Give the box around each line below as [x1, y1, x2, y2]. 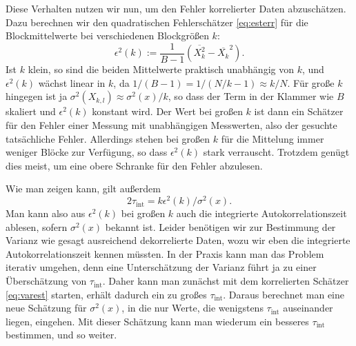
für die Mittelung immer [221, 131, 324, 145]
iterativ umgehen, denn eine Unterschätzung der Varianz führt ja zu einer [6, 260, 317, 274]
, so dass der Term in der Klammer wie [168, 89, 334, 103]
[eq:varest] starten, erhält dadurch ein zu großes [6, 287, 207, 301]
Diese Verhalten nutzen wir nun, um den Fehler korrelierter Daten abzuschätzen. [6, 1, 346, 15]
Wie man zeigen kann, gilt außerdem [6, 181, 161, 196]
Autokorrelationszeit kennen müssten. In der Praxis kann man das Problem [6, 246, 324, 261]
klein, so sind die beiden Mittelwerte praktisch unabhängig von [28, 62, 294, 77]
